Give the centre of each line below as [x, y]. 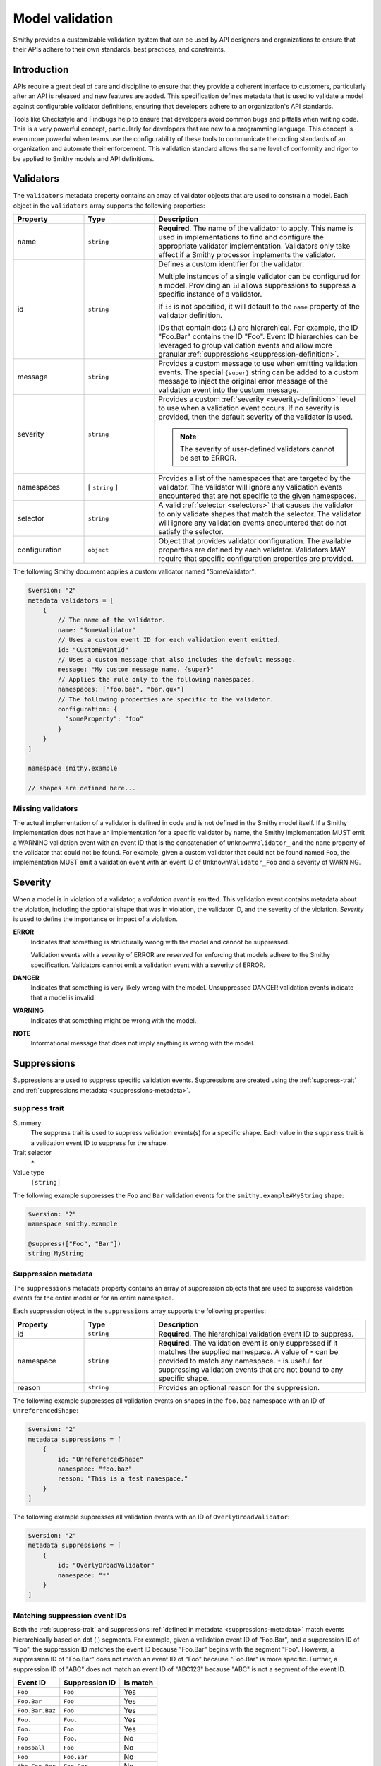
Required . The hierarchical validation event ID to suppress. [256, 1334]
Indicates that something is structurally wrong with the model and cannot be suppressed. [160, 942]
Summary [27, 1122]
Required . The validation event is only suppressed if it [248, 1343]
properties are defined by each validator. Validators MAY [252, 550]
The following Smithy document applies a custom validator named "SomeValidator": [135, 571]
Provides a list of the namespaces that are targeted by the [254, 478]
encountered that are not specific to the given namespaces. [258, 496]
